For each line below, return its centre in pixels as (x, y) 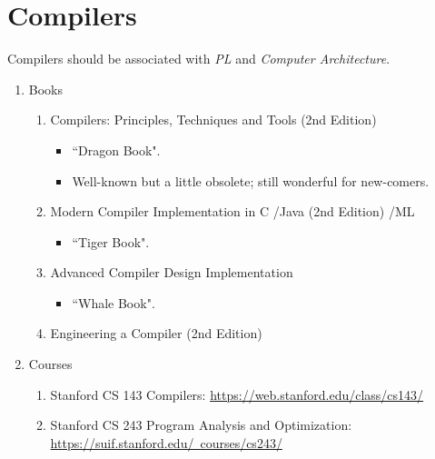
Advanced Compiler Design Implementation (172, 272)
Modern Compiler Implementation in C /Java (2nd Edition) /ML (232, 211)
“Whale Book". (114, 302)
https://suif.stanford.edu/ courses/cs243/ (166, 442)
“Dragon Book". (116, 150)
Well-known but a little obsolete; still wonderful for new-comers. (251, 180)
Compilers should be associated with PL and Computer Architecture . (199, 59)
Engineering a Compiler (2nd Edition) (156, 333)
